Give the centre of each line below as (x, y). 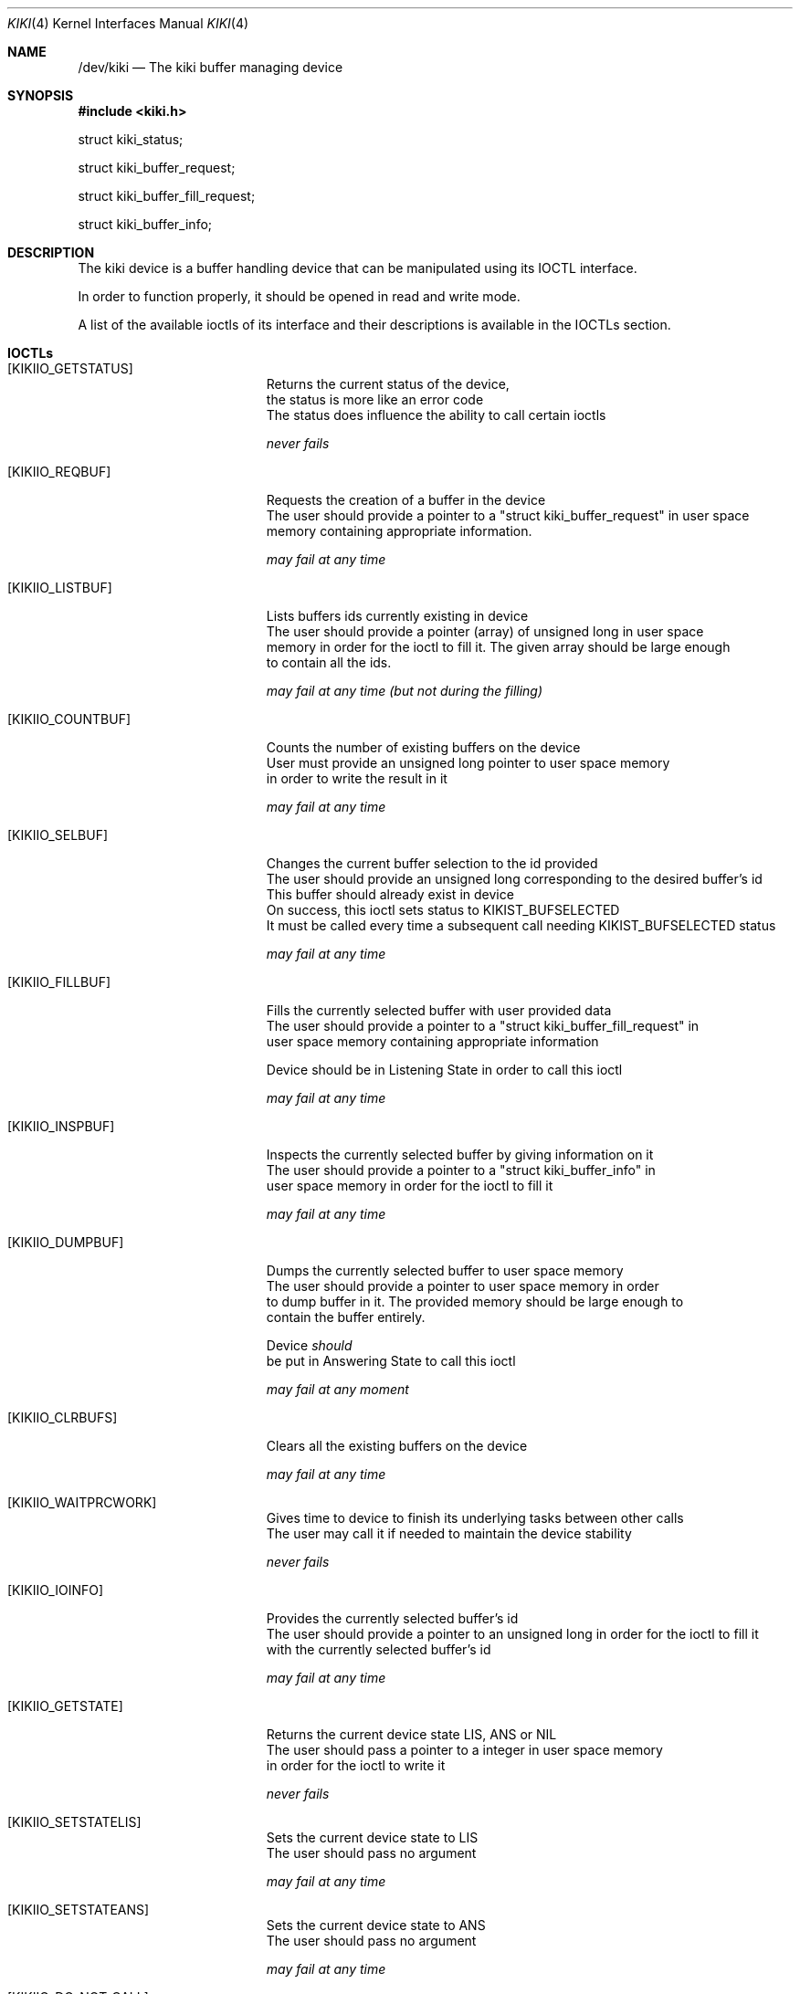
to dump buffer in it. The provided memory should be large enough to (475, 1301)
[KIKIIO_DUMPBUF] (66, 1242)
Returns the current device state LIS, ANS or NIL (411, 1734)
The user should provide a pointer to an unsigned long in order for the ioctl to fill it (512, 1634)
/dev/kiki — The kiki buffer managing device (211, 67)
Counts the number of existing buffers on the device (423, 747)
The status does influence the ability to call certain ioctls (436, 415)
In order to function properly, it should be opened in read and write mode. (299, 296)
